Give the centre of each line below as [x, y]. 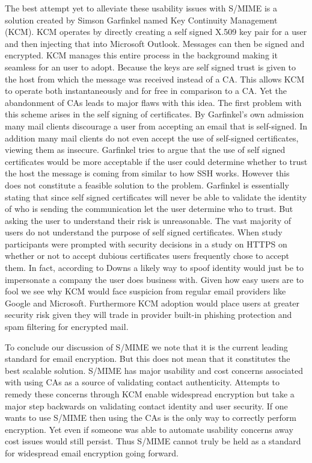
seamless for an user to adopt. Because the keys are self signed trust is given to [151, 67]
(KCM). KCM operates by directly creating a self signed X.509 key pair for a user [156, 32]
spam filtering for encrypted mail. [67, 327]
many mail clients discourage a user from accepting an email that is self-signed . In [156, 126]
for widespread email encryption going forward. [92, 452]
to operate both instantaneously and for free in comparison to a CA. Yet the [146, 91]
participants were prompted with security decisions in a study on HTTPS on [146, 244]
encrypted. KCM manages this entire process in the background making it [141, 55]
